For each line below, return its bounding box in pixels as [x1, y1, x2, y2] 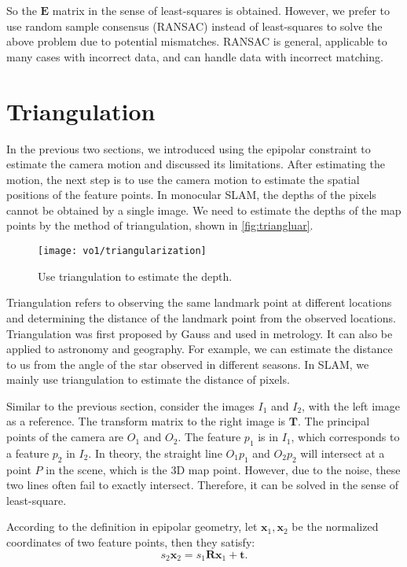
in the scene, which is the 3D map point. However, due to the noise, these [46, 461, 401, 477]
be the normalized [291, 518, 379, 535]
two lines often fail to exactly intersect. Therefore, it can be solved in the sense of [6, 477, 398, 493]
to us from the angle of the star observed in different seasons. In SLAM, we [6, 355, 369, 372]
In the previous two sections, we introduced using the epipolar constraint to [6, 140, 371, 156]
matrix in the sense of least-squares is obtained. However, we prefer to [52, 2, 390, 18]
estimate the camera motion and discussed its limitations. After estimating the [6, 156, 386, 172]
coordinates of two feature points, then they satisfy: [6, 534, 255, 550]
